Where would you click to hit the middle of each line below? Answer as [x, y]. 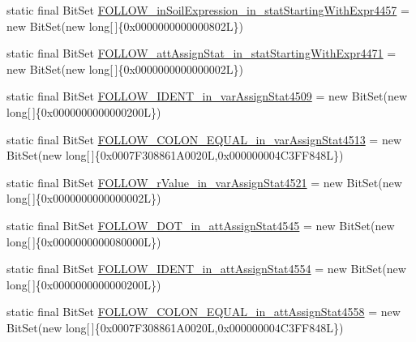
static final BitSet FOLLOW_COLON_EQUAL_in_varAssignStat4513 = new [204, 139]
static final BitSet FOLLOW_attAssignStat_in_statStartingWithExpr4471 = [202, 53]
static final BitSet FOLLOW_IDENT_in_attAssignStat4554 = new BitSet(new [206, 269]
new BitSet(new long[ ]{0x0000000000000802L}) [125, 26]
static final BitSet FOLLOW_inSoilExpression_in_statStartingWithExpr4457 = [208, 10]
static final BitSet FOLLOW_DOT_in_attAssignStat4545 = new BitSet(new [201, 225]
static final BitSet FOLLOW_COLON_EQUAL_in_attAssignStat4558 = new [204, 312]
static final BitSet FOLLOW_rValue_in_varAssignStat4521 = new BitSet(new [204, 182]
